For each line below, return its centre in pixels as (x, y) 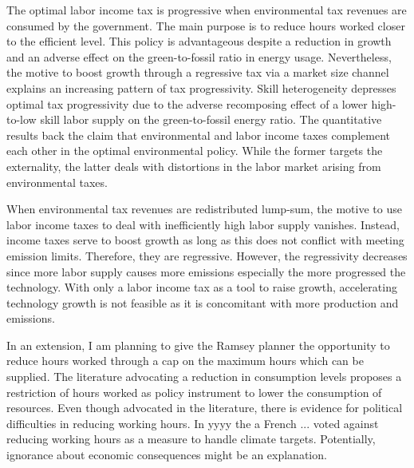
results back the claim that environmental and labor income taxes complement (198, 135)
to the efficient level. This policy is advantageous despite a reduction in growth (199, 41)
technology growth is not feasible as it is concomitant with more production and (203, 302)
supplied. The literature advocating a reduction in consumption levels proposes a (204, 377)
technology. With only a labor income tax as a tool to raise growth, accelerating (202, 287)
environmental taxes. (57, 182)
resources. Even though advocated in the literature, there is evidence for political (205, 408)
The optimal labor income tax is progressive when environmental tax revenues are (207, 10)
